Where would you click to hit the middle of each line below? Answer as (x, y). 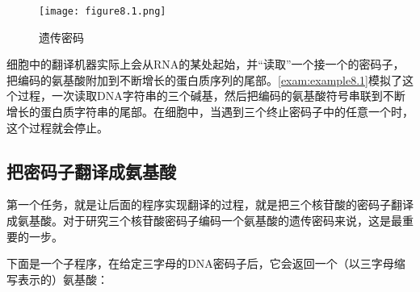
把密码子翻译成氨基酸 (91, 171)
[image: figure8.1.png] (103, 11)
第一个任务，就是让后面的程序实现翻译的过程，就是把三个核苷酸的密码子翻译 (210, 204)
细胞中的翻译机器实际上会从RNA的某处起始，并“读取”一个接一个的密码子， (206, 64)
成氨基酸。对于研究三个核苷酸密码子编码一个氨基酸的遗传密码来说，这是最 (204, 221)
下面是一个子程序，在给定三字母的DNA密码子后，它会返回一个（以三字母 (200, 263)
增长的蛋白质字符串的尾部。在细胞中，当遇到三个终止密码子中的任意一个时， (210, 112)
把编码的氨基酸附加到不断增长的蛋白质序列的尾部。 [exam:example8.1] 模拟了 (204, 79)
